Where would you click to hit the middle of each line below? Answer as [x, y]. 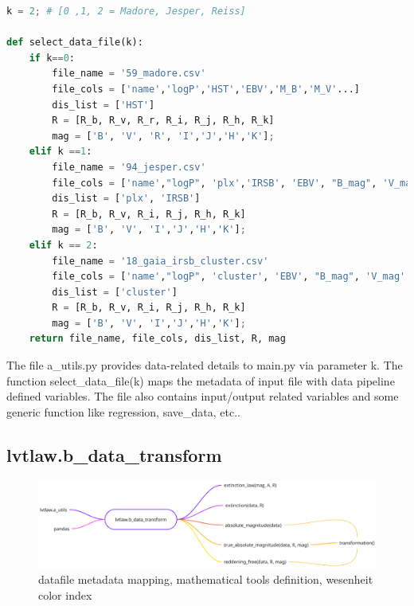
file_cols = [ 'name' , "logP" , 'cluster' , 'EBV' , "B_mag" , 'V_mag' [229, 277]
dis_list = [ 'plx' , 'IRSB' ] [126, 199]
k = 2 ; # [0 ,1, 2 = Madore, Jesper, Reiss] [126, 11]
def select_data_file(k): [75, 43]
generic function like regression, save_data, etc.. [123, 411]
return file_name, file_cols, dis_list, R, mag [157, 339]
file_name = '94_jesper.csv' [129, 167]
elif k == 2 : [63, 245]
